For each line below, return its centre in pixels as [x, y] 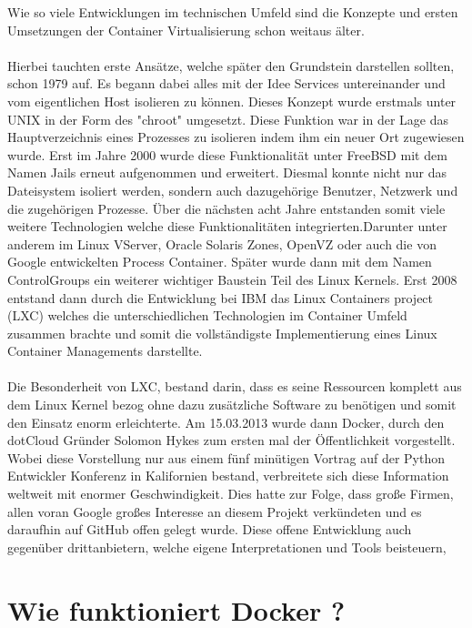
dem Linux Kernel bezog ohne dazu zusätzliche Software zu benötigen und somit [232, 405]
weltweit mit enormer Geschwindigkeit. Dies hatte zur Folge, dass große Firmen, [231, 494]
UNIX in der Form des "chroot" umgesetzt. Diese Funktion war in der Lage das [228, 119]
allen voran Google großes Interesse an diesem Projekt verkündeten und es [215, 511]
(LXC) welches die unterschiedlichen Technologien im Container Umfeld [207, 315]
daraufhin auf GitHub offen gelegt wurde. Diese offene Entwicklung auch [210, 529]
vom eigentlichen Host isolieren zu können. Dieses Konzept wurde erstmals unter [232, 101]
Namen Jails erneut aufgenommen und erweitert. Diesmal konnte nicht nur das [227, 172]
